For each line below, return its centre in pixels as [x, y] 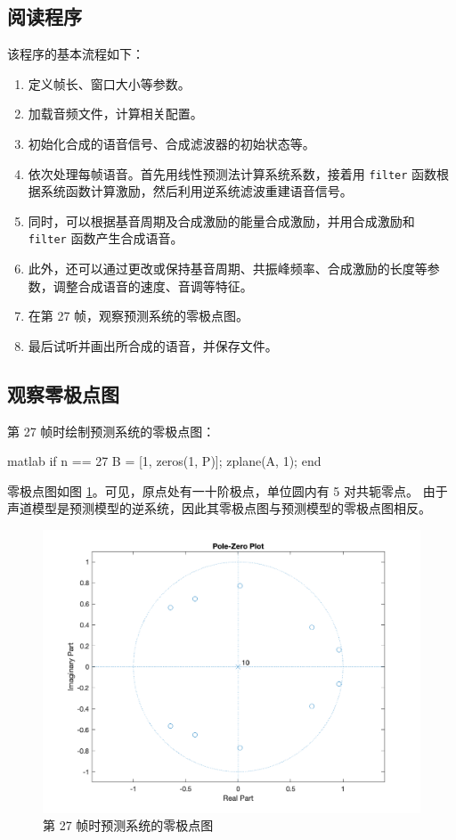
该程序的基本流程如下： [76, 54]
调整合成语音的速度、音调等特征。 [153, 285]
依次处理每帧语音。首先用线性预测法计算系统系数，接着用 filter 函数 [232, 173]
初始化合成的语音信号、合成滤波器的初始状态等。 [171, 143]
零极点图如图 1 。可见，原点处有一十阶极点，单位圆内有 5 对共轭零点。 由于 [228, 490]
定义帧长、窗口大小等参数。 [109, 83]
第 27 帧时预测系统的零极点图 [128, 825]
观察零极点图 [63, 393]
